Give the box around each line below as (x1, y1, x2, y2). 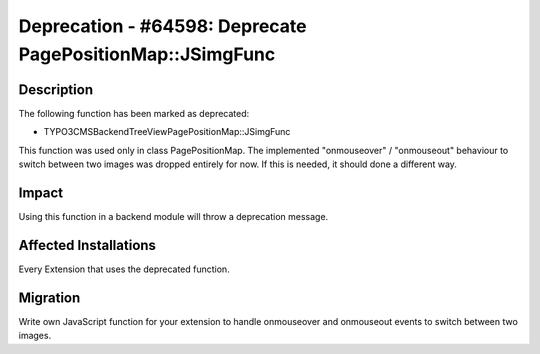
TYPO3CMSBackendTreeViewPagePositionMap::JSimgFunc (43, 126, 291, 138)
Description (18, 81, 94, 98)
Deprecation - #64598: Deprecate (18, 15, 307, 37)
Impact (18, 184, 64, 201)
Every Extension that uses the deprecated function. (18, 263, 230, 275)
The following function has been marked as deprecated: (18, 107, 250, 119)
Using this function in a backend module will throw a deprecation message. (18, 210, 329, 222)
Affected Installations (18, 236, 157, 254)
